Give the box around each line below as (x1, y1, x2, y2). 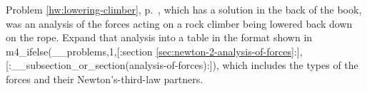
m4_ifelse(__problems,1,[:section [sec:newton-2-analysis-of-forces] (6, 43, 294, 58)
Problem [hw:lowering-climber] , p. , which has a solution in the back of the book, (6, 2, 362, 16)
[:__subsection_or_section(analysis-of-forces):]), (6, 58, 219, 73)
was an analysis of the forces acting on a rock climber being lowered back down (6, 16, 353, 31)
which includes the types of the (222, 58, 358, 73)
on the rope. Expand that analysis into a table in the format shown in (6, 30, 313, 45)
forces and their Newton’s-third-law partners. (6, 71, 203, 86)
